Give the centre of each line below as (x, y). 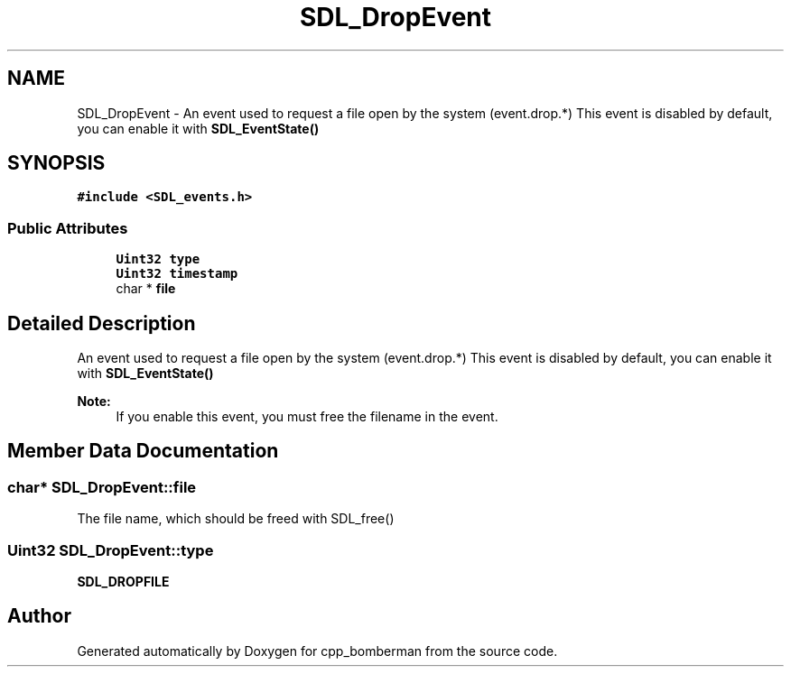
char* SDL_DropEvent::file (102, 487)
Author (39, 616)
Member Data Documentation (143, 451)
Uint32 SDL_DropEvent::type (111, 550)
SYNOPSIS (56, 163)
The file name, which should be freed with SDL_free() (236, 519)
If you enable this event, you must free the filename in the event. (307, 417)
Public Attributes (68, 228)
